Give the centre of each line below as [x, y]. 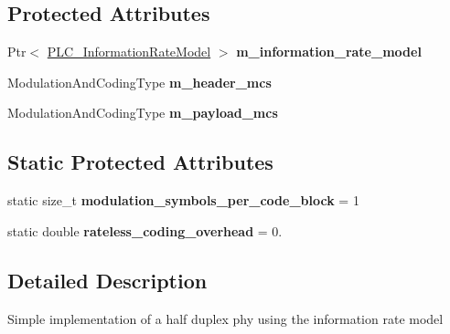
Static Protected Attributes [140, 162]
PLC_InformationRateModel [129, 52]
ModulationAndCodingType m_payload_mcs [143, 113]
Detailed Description [107, 280]
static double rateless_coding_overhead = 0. [145, 230]
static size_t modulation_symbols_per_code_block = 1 [183, 200]
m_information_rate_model [329, 52]
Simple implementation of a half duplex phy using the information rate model [225, 318]
